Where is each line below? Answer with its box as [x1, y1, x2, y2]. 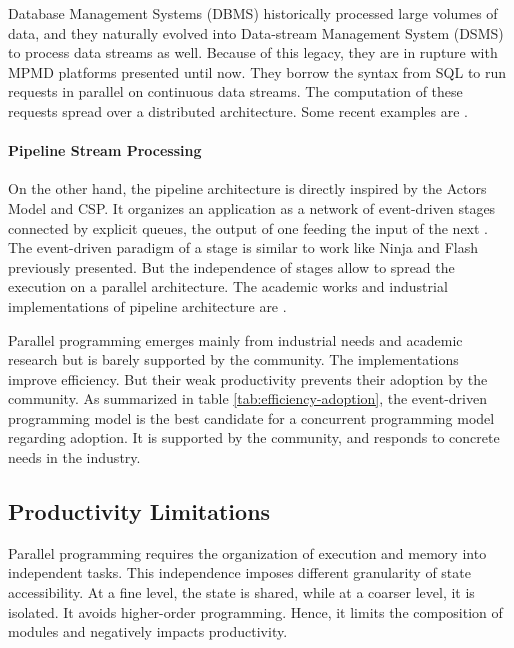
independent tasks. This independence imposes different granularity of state [8, 562, 471, 583]
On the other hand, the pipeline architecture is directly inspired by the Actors [8, 178, 487, 199]
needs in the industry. [8, 447, 141, 468]
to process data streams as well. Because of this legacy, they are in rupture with [8, 42, 498, 63]
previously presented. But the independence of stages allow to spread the [8, 256, 455, 277]
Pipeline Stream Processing [8, 140, 202, 161]
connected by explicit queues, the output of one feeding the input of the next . [8, 217, 489, 238]
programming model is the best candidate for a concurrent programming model [8, 407, 495, 428]
